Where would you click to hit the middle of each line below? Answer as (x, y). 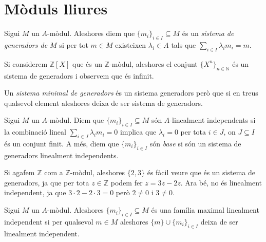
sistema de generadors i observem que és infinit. (79, 75)
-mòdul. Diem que (76, 120)
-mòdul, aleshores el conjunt (154, 63)
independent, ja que (35, 192)
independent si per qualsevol (49, 221)
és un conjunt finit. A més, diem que (62, 143)
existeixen (131, 44)
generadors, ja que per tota (47, 182)
